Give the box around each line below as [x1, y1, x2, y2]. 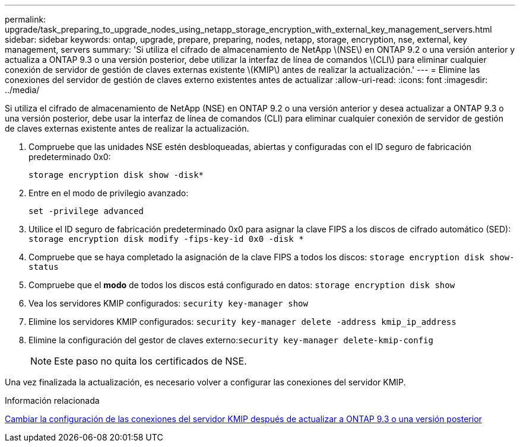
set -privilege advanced [28, 206, 144, 216]
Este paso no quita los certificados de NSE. [54, 355, 247, 367]
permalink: [5, 14, 46, 24]
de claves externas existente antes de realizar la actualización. [5, 123, 249, 133]
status [28, 262, 59, 272]
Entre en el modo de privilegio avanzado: [28, 188, 189, 198]
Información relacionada [5, 395, 100, 406]
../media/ [5, 85, 40, 95]
